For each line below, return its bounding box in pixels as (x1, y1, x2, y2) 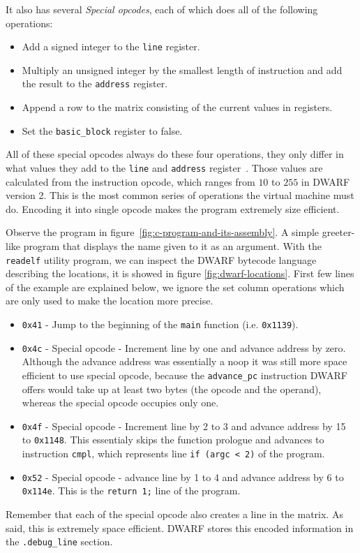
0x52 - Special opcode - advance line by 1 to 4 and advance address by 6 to (22, 469, 344, 484)
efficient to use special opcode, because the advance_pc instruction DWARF (22, 367, 347, 382)
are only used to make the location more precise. (6, 293, 213, 308)
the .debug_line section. (6, 534, 113, 549)
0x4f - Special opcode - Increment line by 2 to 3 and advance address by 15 (22, 418, 346, 433)
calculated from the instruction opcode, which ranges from (6, 174, 255, 189)
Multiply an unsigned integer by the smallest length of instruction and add (22, 62, 343, 77)
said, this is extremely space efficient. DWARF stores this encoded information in (6, 520, 354, 535)
